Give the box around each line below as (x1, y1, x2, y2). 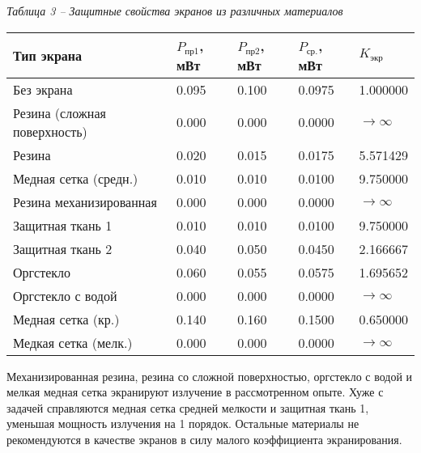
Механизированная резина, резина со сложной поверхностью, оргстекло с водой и (6, 367, 413, 384)
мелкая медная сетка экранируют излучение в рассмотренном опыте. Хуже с (6, 383, 384, 400)
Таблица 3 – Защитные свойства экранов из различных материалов (6, 2, 343, 19)
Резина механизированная (13, 192, 157, 211)
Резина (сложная (13, 103, 106, 122)
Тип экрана (13, 45, 83, 65)
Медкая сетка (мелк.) (13, 332, 133, 352)
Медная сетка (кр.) (13, 309, 120, 328)
